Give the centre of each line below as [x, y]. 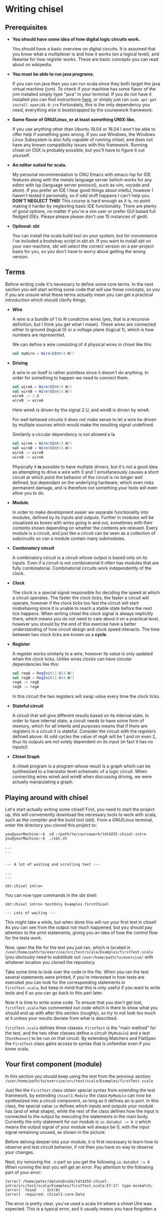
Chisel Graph [26, 757]
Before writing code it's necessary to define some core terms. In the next [79, 284]
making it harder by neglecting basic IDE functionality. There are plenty [84, 206]
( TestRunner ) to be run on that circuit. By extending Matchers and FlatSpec [81, 1038]
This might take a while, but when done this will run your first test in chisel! [81, 922]
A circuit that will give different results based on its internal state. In [81, 716]
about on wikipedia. [32, 65]
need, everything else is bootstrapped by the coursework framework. [82, 110]
